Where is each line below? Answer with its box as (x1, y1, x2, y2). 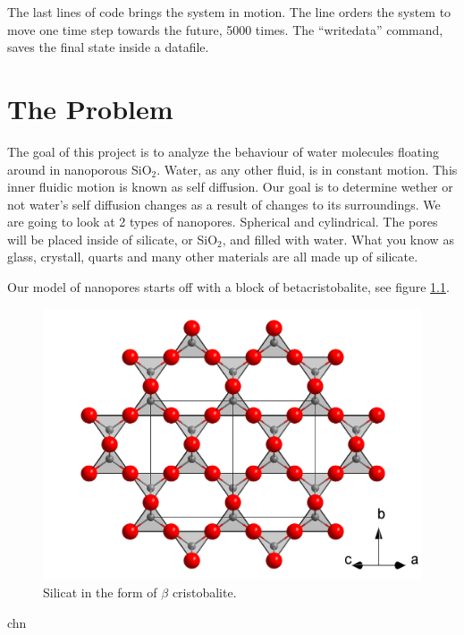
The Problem (7, 90, 173, 126)
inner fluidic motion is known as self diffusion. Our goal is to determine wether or (7, 177, 453, 196)
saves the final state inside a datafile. (7, 38, 209, 56)
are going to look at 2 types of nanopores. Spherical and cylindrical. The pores (7, 212, 438, 231)
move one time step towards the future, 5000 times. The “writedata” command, (7, 20, 443, 39)
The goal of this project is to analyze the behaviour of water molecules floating (7, 142, 439, 160)
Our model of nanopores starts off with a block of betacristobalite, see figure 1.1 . (7, 278, 450, 296)
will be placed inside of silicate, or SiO (7, 229, 218, 248)
